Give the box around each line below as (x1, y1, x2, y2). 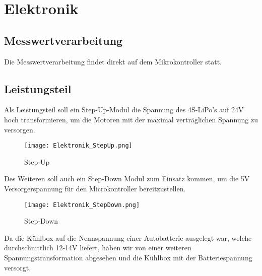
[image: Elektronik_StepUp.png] (24, 142, 133, 150)
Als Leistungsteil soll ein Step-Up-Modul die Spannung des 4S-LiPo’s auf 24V (4, 104, 244, 115)
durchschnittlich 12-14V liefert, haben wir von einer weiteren (4, 242, 191, 253)
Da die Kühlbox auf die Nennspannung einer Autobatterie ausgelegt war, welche (4, 232, 252, 243)
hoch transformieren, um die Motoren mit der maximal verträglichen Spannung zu (4, 114, 258, 124)
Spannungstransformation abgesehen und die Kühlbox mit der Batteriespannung (4, 252, 252, 263)
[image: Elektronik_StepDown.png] (24, 201, 140, 209)
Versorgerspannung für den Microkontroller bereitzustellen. (4, 183, 186, 193)
